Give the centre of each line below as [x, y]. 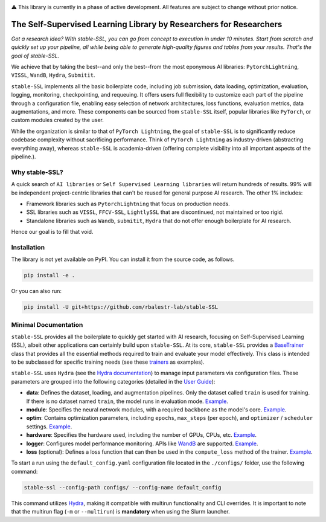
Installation [28, 247]
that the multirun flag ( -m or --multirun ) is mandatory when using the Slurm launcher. [120, 512]
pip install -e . [50, 275]
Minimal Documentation [47, 324]
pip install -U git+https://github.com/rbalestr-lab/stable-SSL [121, 307]
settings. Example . [49, 427]
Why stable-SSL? [37, 172]
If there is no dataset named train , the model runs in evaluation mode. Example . [127, 401]
